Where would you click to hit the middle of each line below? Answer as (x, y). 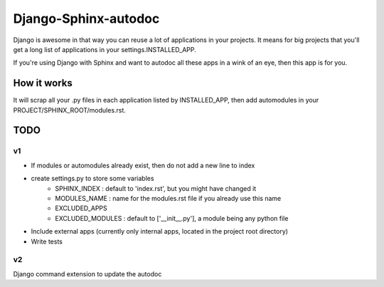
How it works (43, 83)
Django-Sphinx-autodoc (86, 19)
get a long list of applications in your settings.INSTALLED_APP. (105, 49)
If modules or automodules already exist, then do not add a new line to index (143, 165)
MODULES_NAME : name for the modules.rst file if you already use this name (168, 198)
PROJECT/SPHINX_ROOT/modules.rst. (69, 110)
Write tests (47, 241)
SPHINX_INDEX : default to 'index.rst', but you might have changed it (156, 188)
